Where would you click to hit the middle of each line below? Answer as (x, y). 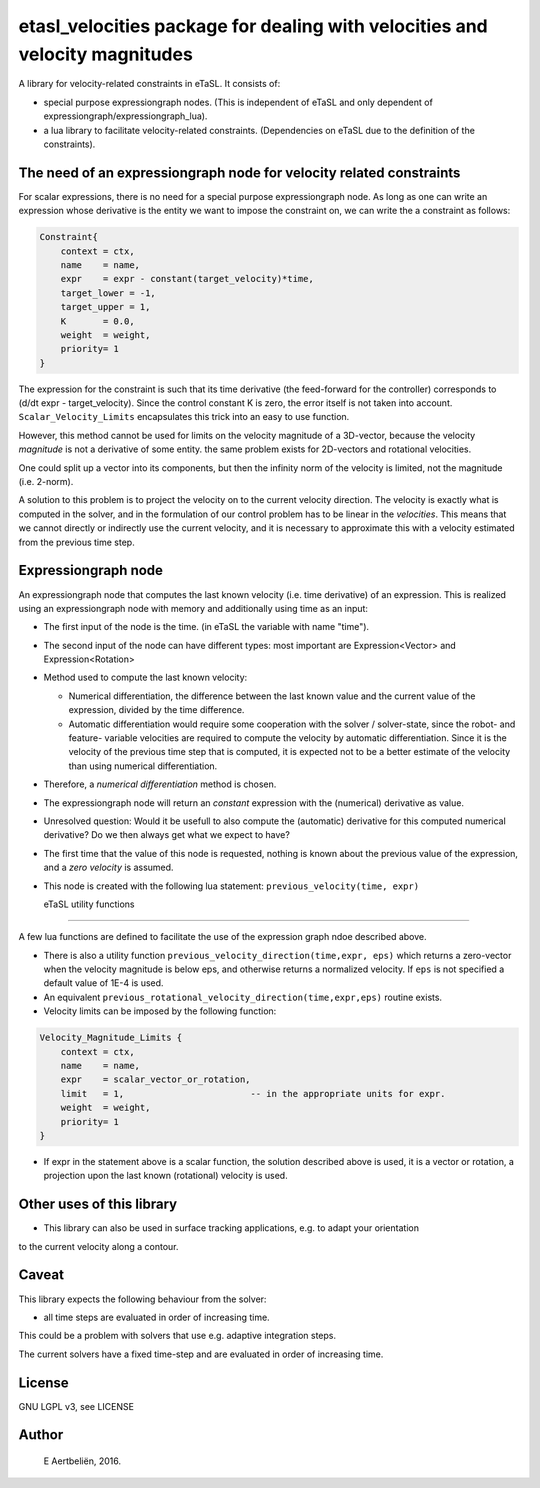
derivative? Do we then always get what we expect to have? (166, 835)
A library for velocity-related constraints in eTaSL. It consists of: (149, 84)
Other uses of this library (98, 1204)
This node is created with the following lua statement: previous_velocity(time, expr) (231, 886)
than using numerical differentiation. (143, 766)
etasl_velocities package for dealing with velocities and (253, 26)
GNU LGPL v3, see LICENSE (76, 1406)
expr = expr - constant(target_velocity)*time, (187, 279)
